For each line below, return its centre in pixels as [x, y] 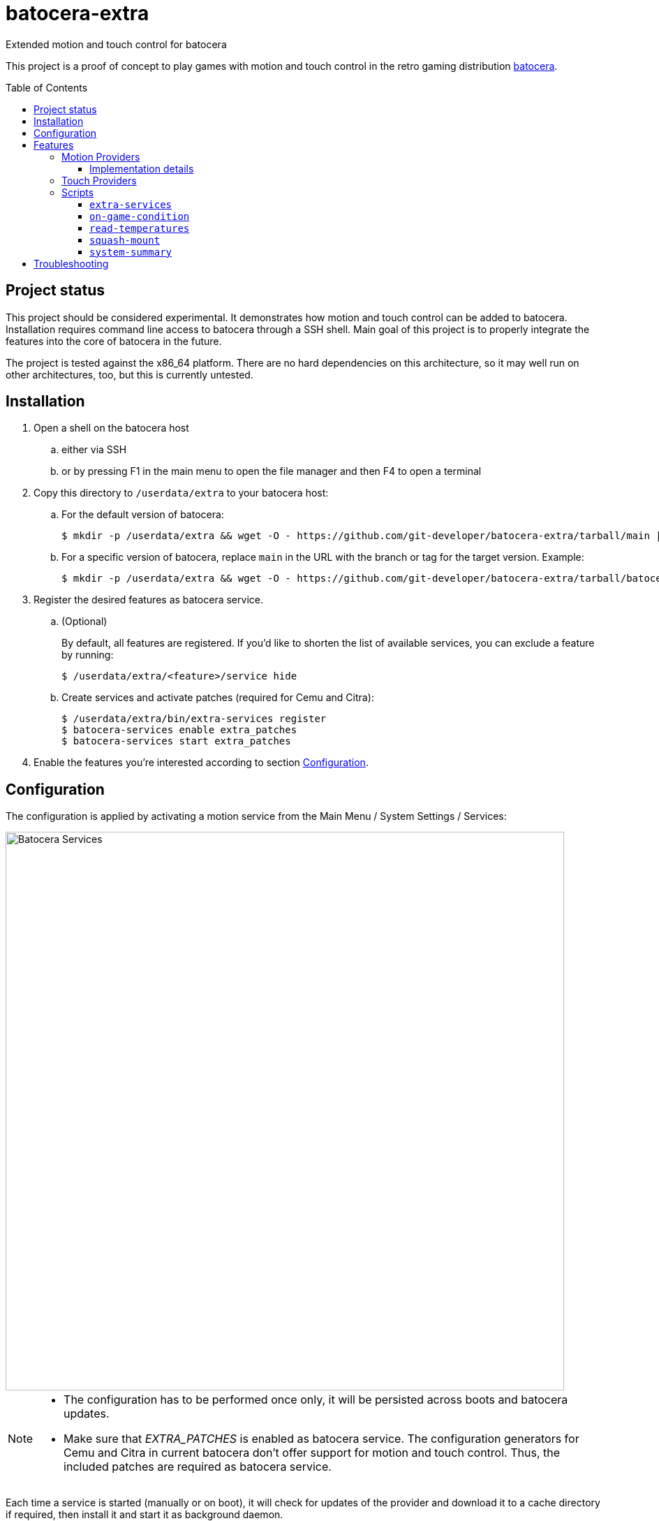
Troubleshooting [71, 263]
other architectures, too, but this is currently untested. [129, 374]
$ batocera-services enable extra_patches [179, 730]
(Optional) [84, 622]
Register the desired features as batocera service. [148, 600]
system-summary [131, 252]
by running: [88, 655]
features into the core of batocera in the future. [114, 341]
